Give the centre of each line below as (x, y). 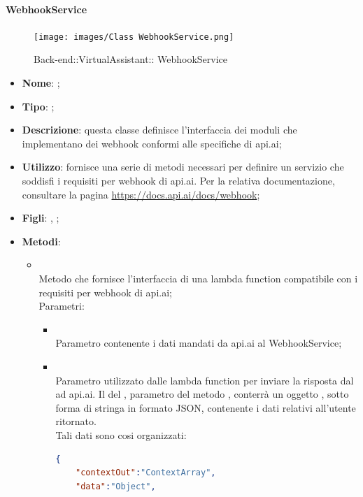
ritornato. (76, 421)
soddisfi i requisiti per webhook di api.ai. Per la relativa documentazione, (178, 181)
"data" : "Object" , (116, 486)
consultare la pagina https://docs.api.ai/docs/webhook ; (141, 194)
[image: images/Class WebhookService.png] (134, 37)
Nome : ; (41, 83)
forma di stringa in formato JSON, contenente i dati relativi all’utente (206, 407)
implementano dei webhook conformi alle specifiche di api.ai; (152, 143)
